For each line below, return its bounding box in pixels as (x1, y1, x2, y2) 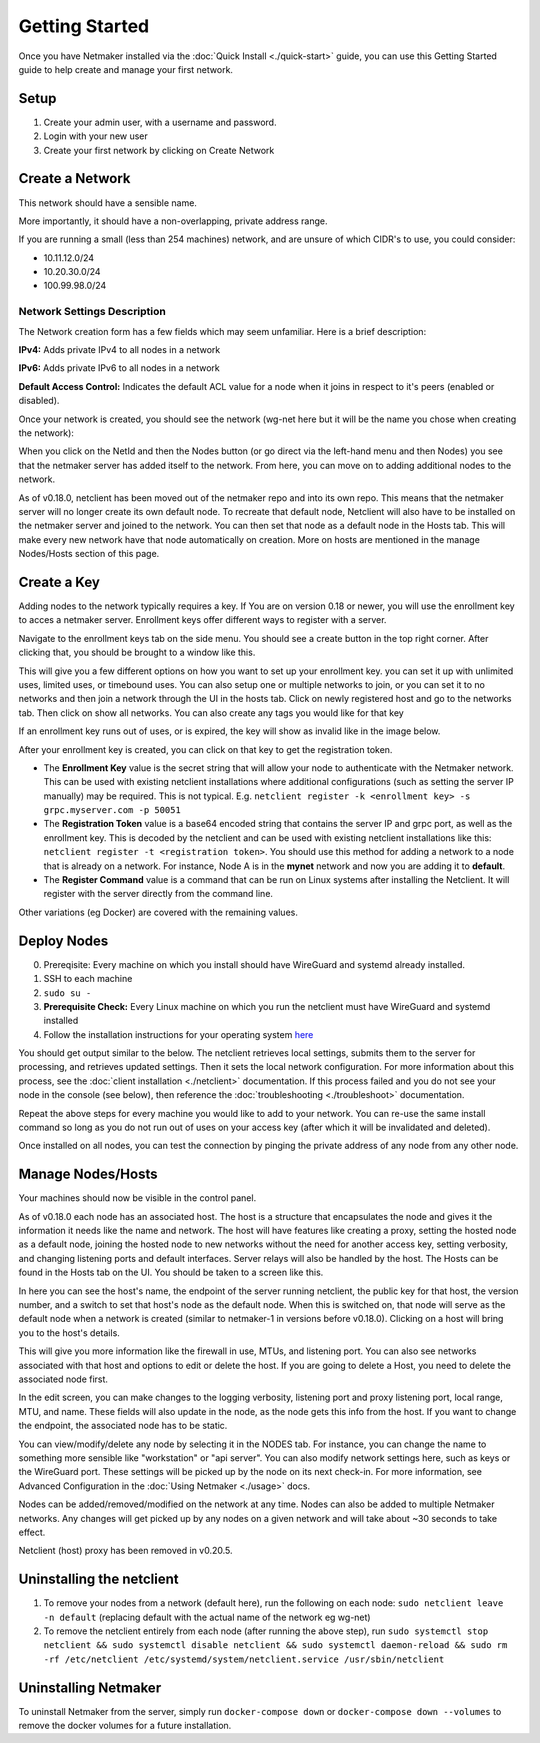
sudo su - (43, 987, 92, 999)
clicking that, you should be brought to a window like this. (18, 646, 256, 659)
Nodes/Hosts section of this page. (18, 548, 160, 560)
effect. (18, 1526, 46, 1538)
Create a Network (18, 170, 131, 187)
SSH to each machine (43, 973, 133, 985)
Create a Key (18, 573, 100, 590)
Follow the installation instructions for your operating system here (43, 1028, 314, 1040)
